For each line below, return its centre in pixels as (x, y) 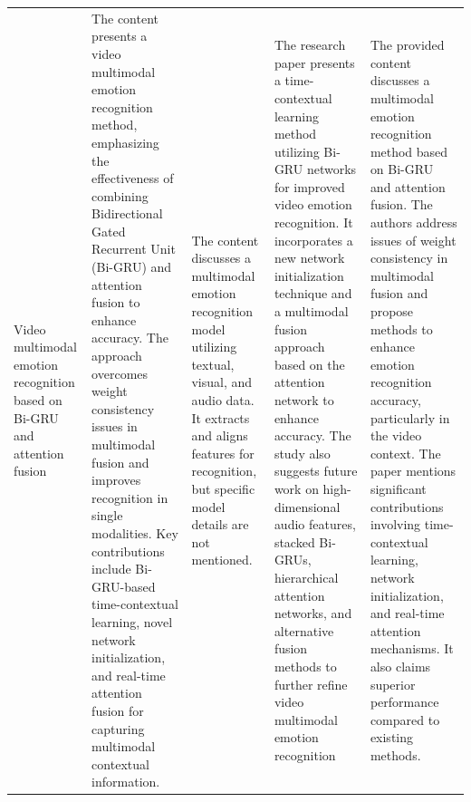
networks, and (313, 613)
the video (396, 435)
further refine (311, 684)
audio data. (223, 400)
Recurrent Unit (134, 249)
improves (116, 480)
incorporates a (313, 240)
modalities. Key (135, 532)
